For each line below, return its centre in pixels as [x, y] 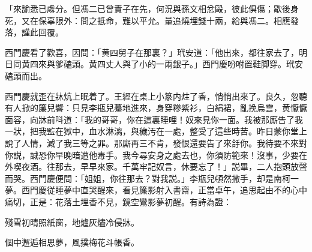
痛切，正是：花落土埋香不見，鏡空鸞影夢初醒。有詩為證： [118, 201]
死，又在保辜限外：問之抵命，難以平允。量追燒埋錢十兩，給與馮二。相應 [148, 20]
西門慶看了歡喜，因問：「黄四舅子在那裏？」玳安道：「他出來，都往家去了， [152, 52]
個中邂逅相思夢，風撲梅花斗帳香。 [72, 242]
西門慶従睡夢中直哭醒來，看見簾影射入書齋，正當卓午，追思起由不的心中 [164, 190]
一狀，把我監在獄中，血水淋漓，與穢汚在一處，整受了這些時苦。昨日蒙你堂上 [156, 131]
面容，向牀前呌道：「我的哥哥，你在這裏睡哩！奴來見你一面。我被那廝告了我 [154, 119]
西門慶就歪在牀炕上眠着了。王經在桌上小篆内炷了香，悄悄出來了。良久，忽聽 [156, 96]
